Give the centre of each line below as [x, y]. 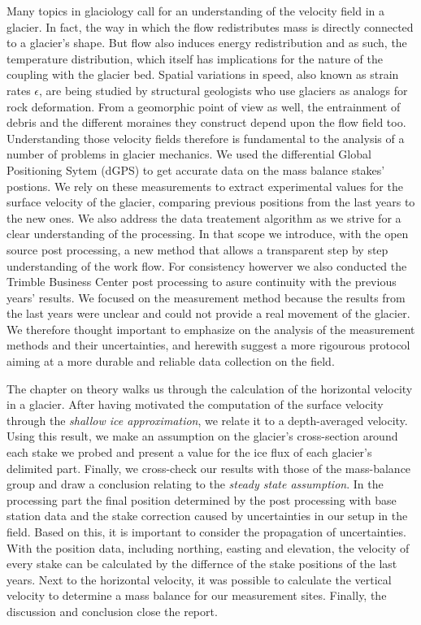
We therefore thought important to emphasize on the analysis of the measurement [211, 329]
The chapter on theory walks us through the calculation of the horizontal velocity [210, 388]
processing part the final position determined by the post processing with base [202, 499]
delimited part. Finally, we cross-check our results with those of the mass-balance [209, 468]
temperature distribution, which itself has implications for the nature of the [195, 58]
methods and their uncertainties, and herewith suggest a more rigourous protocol [208, 345]
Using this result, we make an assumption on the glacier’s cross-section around [202, 436]
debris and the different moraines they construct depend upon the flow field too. [206, 122]
